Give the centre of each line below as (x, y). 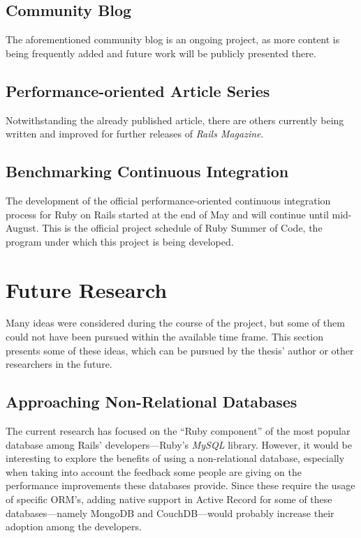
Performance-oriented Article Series (138, 90)
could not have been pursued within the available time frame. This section (164, 337)
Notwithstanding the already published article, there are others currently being (175, 120)
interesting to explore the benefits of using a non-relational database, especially (175, 458)
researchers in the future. (59, 364)
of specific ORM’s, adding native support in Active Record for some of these (169, 499)
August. (22, 228)
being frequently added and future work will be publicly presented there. (161, 53)
